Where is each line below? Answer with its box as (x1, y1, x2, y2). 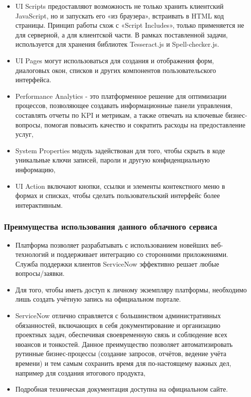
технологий (15, 249, 49, 259)
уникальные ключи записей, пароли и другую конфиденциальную (15, 155, 210, 165)
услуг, (15, 129, 34, 139)
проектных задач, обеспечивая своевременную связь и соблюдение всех (15, 329, 228, 340)
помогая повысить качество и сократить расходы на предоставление (44, 119, 246, 129)
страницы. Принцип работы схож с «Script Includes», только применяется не (15, 20, 244, 30)
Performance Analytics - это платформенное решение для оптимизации (15, 90, 227, 101)
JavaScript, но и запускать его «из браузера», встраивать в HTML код (15, 10, 224, 20)
